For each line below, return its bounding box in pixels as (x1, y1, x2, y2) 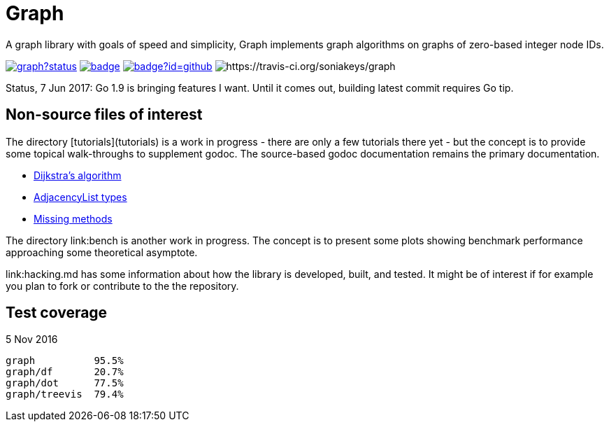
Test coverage (6, 304, 108, 322)
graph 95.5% (6, 355, 124, 367)
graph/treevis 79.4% (6, 388, 124, 400)
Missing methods (34, 212, 113, 225)
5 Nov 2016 (6, 333, 58, 346)
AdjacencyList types (34, 190, 127, 203)
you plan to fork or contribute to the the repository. (6, 279, 239, 292)
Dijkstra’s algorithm (34, 169, 122, 181)
